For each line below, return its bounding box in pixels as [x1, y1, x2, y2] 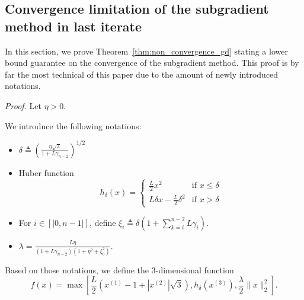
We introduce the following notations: [5, 119, 142, 132]
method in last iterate [5, 17, 142, 35]
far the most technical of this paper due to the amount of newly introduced [5, 68, 279, 80]
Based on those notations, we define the [5, 263, 149, 276]
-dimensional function [155, 263, 234, 276]
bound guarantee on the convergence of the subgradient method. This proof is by [5, 56, 299, 69]
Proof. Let [5, 99, 41, 111]
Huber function [18, 166, 74, 178]
